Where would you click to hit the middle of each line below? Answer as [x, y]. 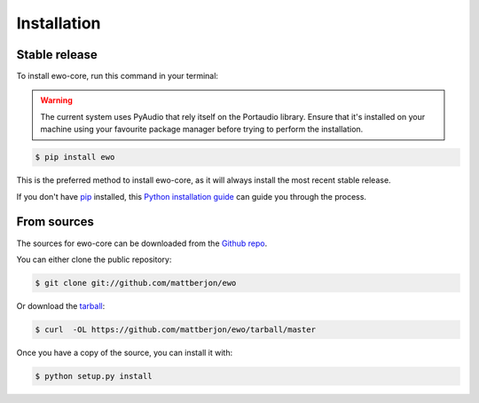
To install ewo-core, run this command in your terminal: [118, 76]
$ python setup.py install [94, 376]
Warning [56, 100]
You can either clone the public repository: [94, 259]
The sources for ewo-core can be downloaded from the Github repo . [142, 243]
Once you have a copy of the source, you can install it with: [125, 352]
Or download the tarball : [61, 305]
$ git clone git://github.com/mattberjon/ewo [136, 283]
